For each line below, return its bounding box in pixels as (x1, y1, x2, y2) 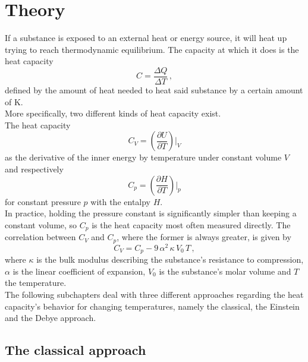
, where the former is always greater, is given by (117, 231, 291, 243)
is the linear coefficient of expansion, (12, 265, 146, 277)
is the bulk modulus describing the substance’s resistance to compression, (36, 253, 304, 266)
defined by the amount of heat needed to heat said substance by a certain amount (5, 83, 303, 96)
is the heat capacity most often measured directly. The (92, 218, 291, 231)
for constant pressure (5, 195, 81, 207)
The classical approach (5, 341, 146, 359)
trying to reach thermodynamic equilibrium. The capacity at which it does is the (5, 43, 299, 55)
